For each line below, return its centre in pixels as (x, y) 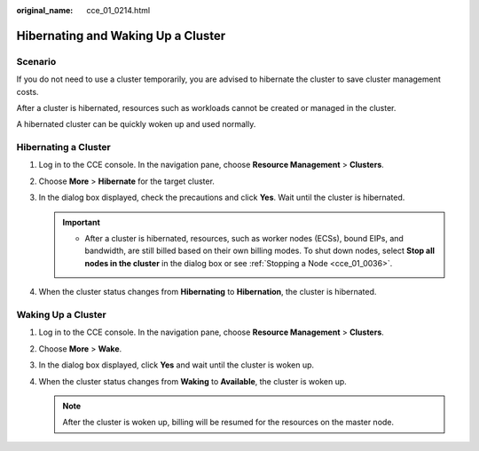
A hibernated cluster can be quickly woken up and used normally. (136, 124)
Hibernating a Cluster (63, 147)
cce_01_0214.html (118, 10)
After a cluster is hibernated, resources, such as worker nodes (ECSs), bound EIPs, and (244, 239)
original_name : (45, 10)
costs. (27, 91)
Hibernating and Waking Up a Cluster (121, 36)
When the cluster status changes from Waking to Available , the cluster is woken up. (193, 381)
